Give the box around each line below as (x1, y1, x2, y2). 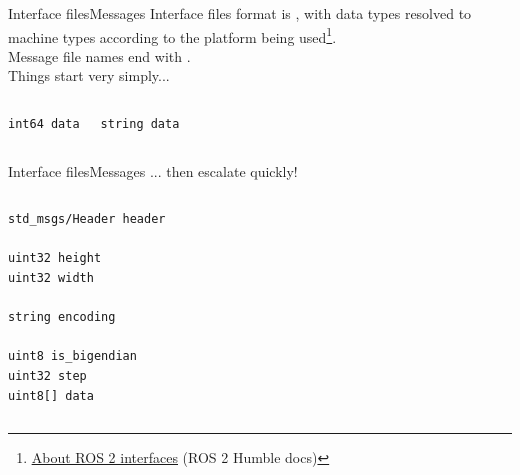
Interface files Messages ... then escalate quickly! (8, 160, 298, 181)
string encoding (8, 310, 116, 325)
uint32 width (8, 271, 94, 285)
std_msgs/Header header (8, 212, 166, 227)
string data (100, 117, 180, 132)
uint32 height (8, 251, 102, 266)
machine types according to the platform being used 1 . (8, 23, 337, 47)
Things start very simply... (8, 65, 170, 86)
